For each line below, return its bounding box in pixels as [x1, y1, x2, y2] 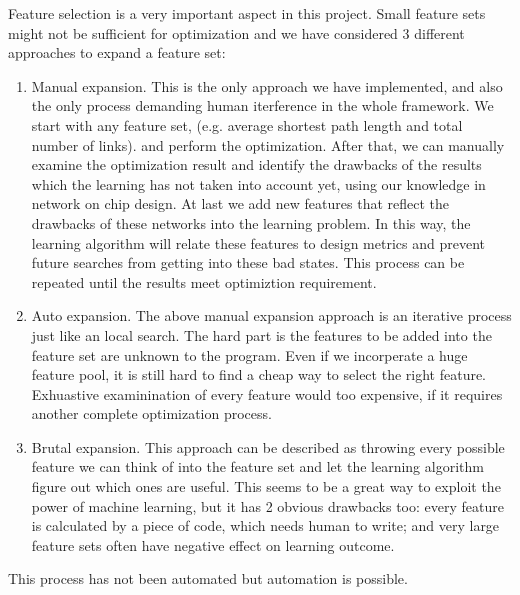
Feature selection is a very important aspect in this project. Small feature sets [8, 3, 486, 23]
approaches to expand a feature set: [8, 42, 226, 63]
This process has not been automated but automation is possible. [8, 568, 408, 589]
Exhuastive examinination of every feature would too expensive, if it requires [31, 383, 503, 404]
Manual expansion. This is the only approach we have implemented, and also [31, 75, 503, 96]
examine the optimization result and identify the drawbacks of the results [31, 154, 482, 175]
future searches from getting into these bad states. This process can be [31, 252, 465, 273]
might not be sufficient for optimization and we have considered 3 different [8, 22, 465, 43]
